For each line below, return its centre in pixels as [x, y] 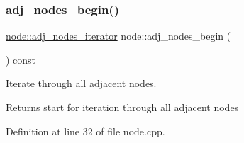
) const [21, 59]
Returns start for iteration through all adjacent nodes [122, 107]
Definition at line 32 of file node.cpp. [85, 131]
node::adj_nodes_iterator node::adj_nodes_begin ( [118, 36]
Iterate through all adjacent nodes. [81, 83]
